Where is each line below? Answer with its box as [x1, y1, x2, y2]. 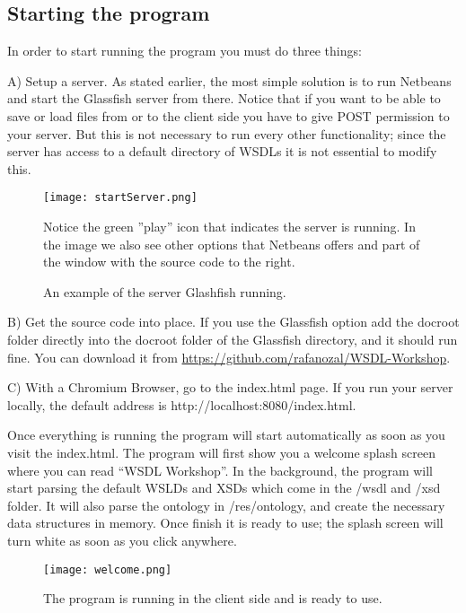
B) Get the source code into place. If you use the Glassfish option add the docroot [7, 312, 460, 331]
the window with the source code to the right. [43, 252, 295, 271]
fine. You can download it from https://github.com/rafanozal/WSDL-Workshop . [7, 347, 451, 366]
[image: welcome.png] [43, 563, 172, 576]
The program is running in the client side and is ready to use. [43, 589, 382, 608]
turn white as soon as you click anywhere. [7, 530, 237, 549]
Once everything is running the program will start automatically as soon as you [7, 425, 445, 444]
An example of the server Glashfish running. [43, 282, 286, 301]
